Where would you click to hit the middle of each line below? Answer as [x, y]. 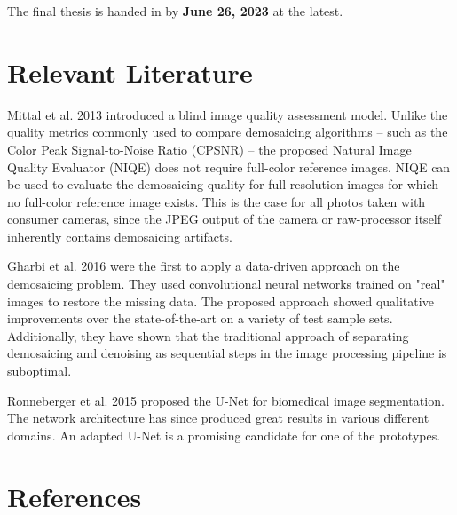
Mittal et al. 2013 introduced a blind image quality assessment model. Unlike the [228, 114]
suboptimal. [39, 371]
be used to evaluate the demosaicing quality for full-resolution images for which [223, 184]
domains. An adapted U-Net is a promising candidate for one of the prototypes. [224, 435]
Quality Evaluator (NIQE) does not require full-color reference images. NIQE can [229, 166]
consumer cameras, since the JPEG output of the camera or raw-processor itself [225, 219]
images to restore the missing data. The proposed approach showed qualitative [221, 301]
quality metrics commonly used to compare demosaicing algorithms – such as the [228, 132]
